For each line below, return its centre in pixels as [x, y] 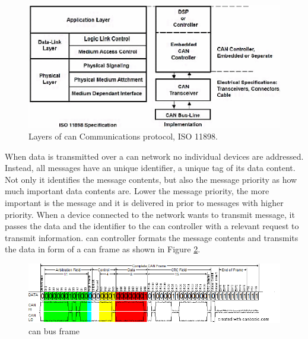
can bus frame [54, 331]
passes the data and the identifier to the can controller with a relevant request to [152, 226]
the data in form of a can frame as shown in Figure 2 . [103, 249]
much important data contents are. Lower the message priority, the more [137, 191]
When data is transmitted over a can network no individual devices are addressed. [154, 156]
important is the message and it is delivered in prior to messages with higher [144, 203]
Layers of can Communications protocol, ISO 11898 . [123, 136]
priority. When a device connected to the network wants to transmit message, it [150, 214]
